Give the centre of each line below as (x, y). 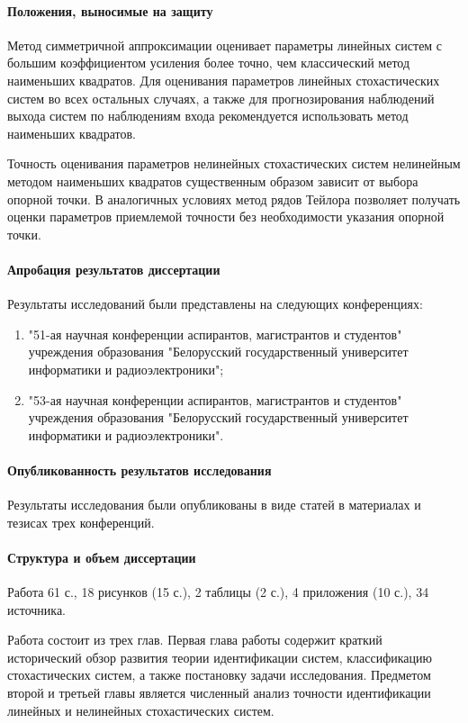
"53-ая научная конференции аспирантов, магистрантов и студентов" (215, 399)
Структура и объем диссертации (102, 557)
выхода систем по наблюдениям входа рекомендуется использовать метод (208, 116)
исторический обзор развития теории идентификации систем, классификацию (220, 657)
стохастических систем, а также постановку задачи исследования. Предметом (219, 675)
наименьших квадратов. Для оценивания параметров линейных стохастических (224, 80)
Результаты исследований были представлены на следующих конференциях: (215, 304)
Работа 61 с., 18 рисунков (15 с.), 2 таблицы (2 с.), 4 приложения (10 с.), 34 (218, 592)
